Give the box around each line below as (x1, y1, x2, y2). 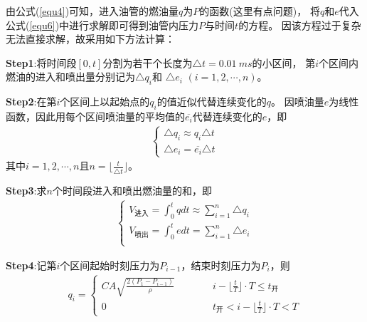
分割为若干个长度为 (102, 55, 193, 70)
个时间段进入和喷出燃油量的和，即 (52, 182, 212, 197)
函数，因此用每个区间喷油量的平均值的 (6, 108, 185, 123)
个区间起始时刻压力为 (60, 257, 160, 272)
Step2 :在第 (6, 94, 57, 109)
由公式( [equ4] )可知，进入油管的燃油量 (6, 4, 179, 18)
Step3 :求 (6, 182, 47, 197)
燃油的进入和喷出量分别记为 (6, 69, 135, 84)
